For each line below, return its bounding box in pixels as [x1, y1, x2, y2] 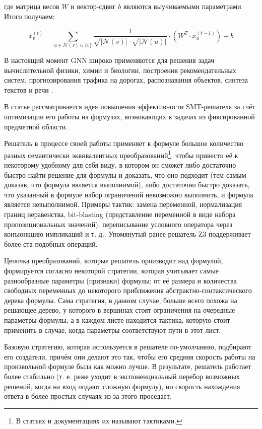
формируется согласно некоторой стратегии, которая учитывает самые [4, 265, 219, 275]
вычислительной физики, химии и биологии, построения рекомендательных [4, 64, 236, 75]
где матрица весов [4, 1, 59, 11]
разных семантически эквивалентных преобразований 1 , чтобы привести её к [4, 148, 238, 160]
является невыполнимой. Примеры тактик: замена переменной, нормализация [4, 199, 242, 209]
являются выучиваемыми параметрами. [123, 1, 243, 11]
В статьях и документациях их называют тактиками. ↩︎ [16, 415, 182, 425]
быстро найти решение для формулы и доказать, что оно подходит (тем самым [4, 169, 246, 180]
